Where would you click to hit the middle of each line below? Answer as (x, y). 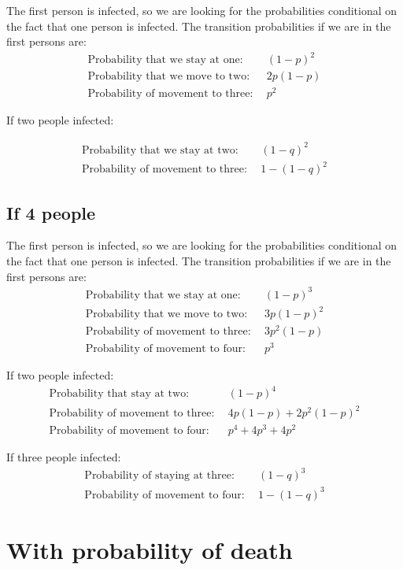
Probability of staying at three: (159, 476)
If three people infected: (64, 457)
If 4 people (51, 212)
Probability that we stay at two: (160, 150)
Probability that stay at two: (119, 394)
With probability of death (150, 549)
